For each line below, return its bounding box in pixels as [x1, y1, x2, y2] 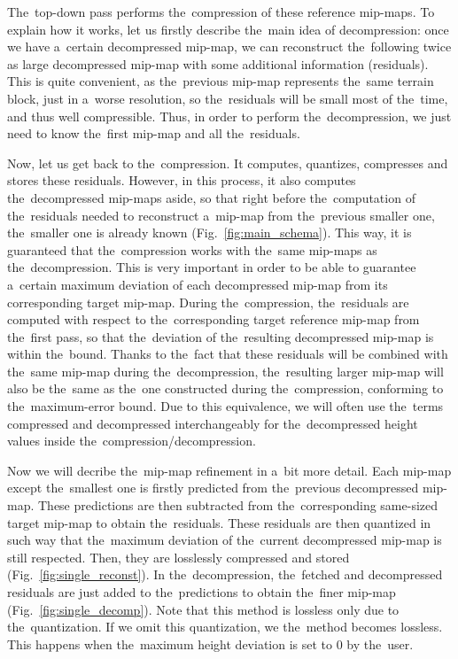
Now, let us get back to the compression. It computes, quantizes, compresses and [7, 153, 448, 172]
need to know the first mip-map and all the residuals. [7, 124, 300, 143]
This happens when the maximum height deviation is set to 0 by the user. [7, 634, 414, 653]
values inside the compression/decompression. [7, 431, 256, 450]
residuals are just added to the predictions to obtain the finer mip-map [7, 583, 396, 601]
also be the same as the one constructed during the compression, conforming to [7, 379, 444, 398]
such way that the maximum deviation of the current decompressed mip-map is [7, 531, 442, 549]
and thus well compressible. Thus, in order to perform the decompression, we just [7, 106, 452, 125]
